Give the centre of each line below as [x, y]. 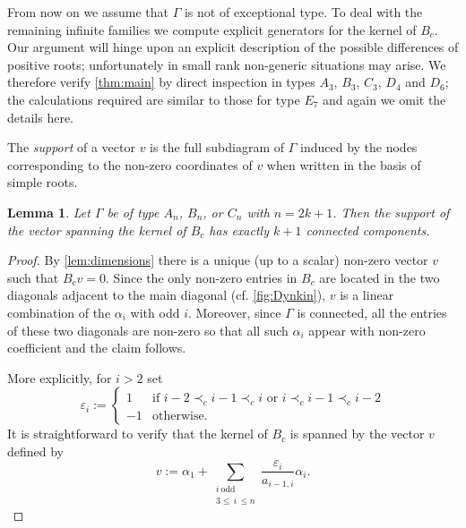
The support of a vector [71, 147]
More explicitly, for [60, 377]
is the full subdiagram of [217, 147]
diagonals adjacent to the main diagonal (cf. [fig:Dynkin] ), [167, 295]
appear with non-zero [367, 330]
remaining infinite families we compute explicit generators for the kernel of [212, 29]
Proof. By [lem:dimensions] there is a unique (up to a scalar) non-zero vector [218, 260]
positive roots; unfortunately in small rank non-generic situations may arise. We [227, 64]
